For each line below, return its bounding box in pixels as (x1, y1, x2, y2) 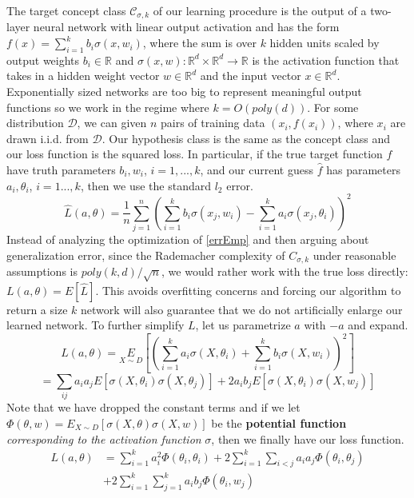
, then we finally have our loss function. (211, 430, 404, 447)
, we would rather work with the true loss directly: (161, 263, 408, 280)
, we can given (77, 114, 147, 131)
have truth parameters (6, 161, 116, 177)
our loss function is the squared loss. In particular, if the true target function (6, 145, 383, 162)
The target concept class (6, 2, 126, 18)
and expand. (348, 317, 408, 333)
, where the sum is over (142, 34, 257, 51)
